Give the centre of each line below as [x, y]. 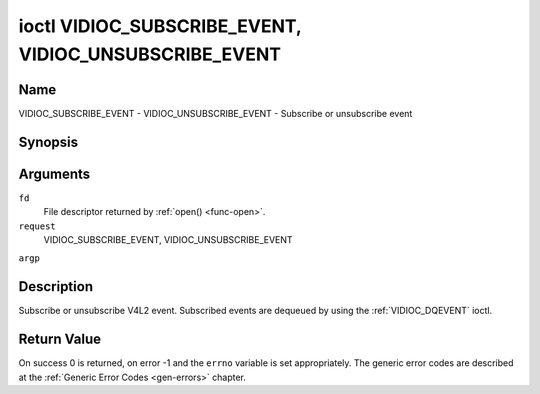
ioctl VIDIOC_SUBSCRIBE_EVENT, [160, 26]
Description [56, 286]
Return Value [60, 339]
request [37, 226]
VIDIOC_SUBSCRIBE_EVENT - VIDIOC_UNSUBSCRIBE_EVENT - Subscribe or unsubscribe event [215, 113]
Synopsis [48, 141]
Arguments [54, 173]
